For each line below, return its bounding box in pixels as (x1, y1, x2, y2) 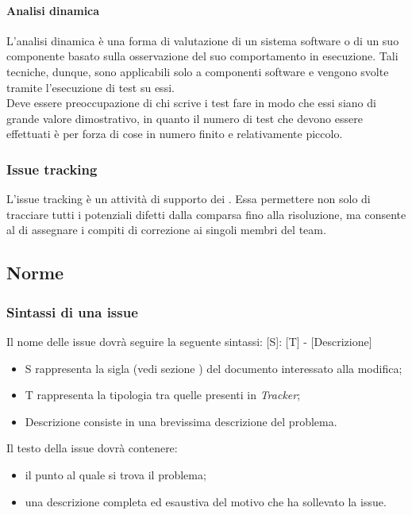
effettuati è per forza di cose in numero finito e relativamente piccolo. (6, 125, 343, 142)
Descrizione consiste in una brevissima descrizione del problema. (25, 413, 337, 429)
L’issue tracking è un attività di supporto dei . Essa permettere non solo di (6, 190, 371, 207)
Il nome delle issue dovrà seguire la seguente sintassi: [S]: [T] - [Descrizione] (6, 332, 372, 349)
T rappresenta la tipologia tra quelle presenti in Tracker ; (25, 386, 301, 403)
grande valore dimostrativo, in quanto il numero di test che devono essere (6, 110, 363, 126)
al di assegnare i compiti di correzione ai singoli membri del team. (6, 221, 326, 238)
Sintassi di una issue (6, 302, 138, 321)
